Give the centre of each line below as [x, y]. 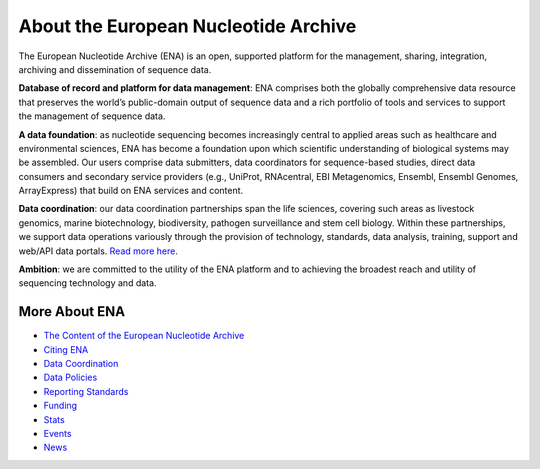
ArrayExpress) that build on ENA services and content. [131, 191]
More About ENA [71, 311]
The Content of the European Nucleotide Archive [144, 336]
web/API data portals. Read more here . [98, 251]
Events [57, 434]
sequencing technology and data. [87, 283]
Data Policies [70, 377]
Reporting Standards [86, 391]
